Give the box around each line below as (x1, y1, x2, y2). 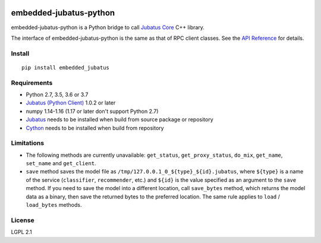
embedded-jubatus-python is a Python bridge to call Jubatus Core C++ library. (11, 24, 205, 31)
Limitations (11, 139, 45, 147)
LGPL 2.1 (11, 229, 32, 236)
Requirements (11, 78, 53, 87)
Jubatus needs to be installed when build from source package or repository (26, 116, 213, 123)
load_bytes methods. (26, 201, 82, 209)
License (11, 216, 35, 224)
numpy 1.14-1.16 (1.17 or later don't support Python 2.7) (26, 108, 159, 115)
